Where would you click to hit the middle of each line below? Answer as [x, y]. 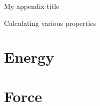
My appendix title [32, 6]
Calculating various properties [50, 23]
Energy [29, 57]
